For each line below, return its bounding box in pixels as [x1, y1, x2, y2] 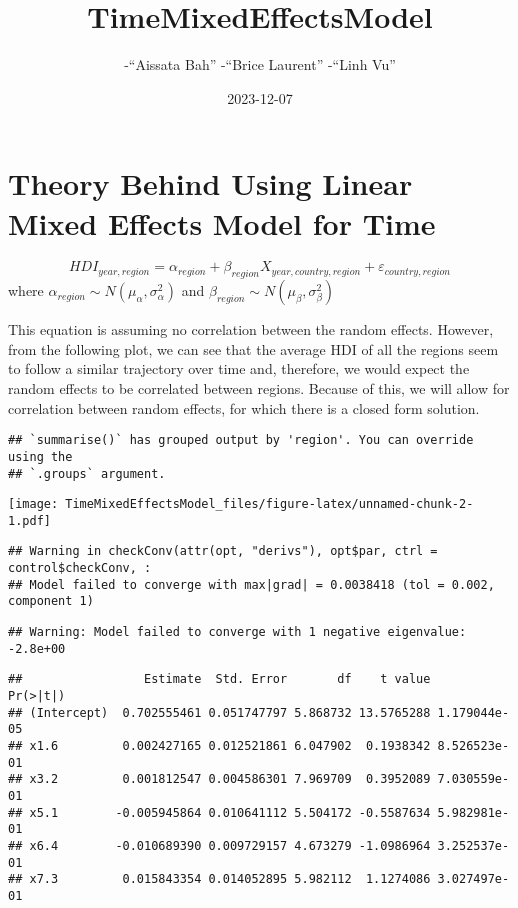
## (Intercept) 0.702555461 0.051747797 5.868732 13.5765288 [8, 705, 431, 720]
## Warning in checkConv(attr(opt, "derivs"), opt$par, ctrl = [8, 544, 438, 559]
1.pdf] [8, 513, 51, 528]
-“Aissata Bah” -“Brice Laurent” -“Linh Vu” [124, 54, 396, 75]
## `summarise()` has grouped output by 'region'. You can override [8, 433, 474, 448]
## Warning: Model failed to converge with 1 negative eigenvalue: [8, 625, 467, 640]
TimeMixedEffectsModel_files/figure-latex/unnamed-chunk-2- [65, 497, 474, 512]
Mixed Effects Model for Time [8, 202, 436, 243]
